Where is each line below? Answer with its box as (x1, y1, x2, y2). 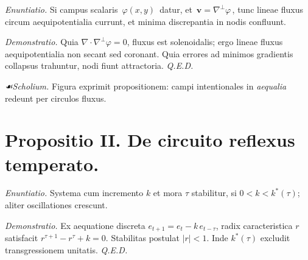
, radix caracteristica (215, 219, 293, 231)
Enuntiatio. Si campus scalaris (5, 3, 118, 15)
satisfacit (5, 231, 38, 244)
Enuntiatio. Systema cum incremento (5, 186, 144, 199)
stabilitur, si (191, 186, 237, 199)
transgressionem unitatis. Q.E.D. (5, 243, 128, 256)
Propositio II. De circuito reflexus (5, 127, 295, 152)
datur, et (159, 3, 192, 15)
